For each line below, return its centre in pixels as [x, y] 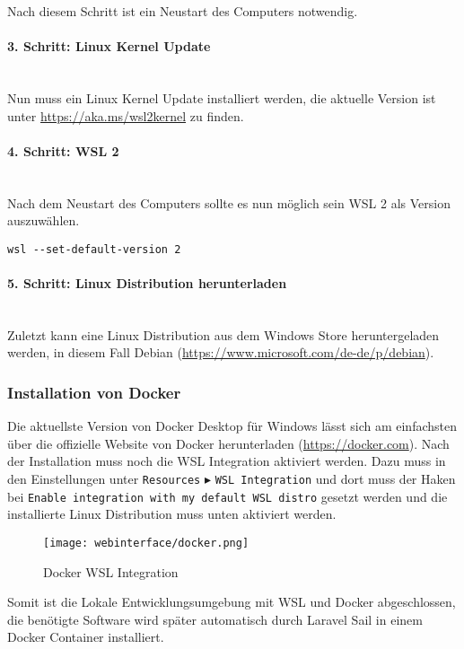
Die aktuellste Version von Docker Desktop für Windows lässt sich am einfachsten [232, 426]
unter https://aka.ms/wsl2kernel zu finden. [126, 115]
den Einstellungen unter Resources [104, 478]
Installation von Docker [94, 392]
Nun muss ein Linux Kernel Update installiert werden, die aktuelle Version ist [222, 97]
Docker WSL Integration [111, 571]
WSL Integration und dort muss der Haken [335, 478]
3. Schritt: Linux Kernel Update [109, 46]
